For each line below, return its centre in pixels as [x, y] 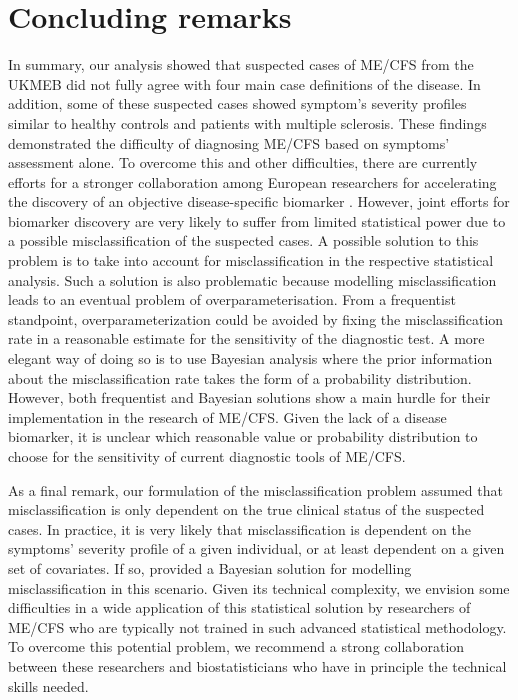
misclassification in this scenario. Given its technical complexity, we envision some [259, 587]
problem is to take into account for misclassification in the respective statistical [251, 260]
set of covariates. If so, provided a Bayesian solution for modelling [210, 567]
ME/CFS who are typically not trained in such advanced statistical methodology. [257, 626]
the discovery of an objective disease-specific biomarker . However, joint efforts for [259, 201]
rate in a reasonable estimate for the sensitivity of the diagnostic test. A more [246, 338]
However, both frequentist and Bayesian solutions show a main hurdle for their [249, 397]
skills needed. [48, 685]
